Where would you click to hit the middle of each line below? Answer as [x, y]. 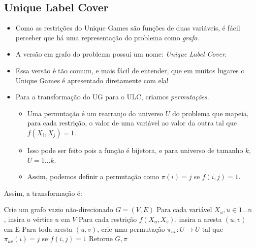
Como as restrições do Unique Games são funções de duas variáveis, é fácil [128, 28]
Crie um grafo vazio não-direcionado [59, 209]
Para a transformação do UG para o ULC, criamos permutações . [112, 97]
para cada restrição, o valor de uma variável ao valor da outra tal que [132, 123]
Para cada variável [184, 209]
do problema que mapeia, [210, 113]
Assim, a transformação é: [43, 193]
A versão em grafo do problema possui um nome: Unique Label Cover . [121, 54]
